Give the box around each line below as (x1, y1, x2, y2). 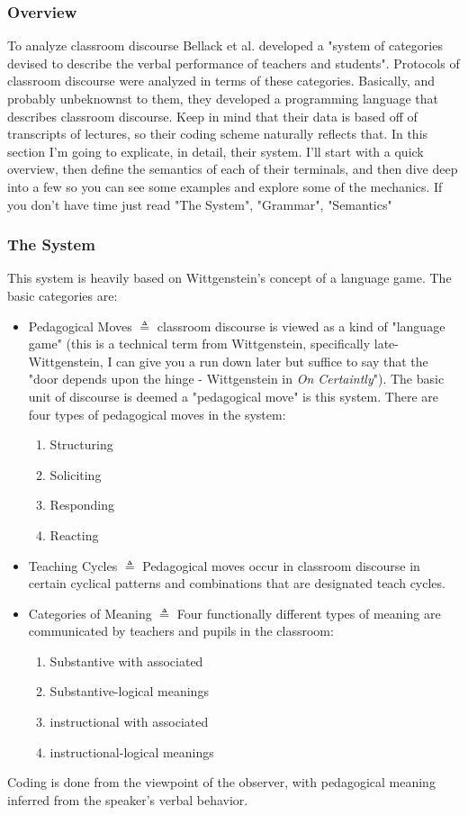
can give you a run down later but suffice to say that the (116, 351, 428, 370)
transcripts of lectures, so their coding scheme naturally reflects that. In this (7, 124, 428, 143)
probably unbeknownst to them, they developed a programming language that (7, 89, 438, 107)
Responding (49, 495, 115, 514)
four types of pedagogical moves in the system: (28, 404, 286, 423)
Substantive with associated (49, 651, 203, 670)
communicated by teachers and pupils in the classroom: (28, 621, 334, 640)
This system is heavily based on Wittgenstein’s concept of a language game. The (7, 268, 452, 287)
